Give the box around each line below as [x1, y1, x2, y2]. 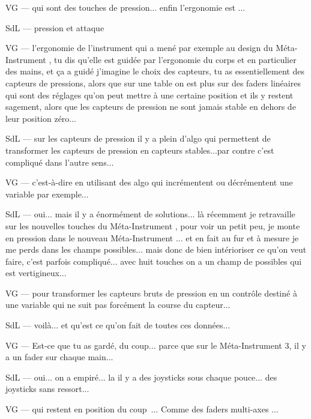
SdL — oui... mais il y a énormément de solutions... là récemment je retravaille [5, 208, 295, 220]
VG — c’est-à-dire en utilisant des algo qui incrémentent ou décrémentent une [5, 176, 293, 188]
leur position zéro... [5, 112, 77, 124]
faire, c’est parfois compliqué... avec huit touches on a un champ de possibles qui [5, 255, 302, 267]
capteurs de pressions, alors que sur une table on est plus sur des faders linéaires [5, 76, 301, 89]
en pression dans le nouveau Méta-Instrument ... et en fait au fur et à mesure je [5, 231, 299, 244]
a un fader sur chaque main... [5, 351, 113, 363]
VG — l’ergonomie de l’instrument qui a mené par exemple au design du [5, 41, 273, 54]
